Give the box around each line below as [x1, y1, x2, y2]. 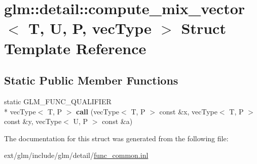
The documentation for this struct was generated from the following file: [4, 133, 229, 143]
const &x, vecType [159, 106, 217, 116]
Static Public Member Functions [4, 72, 178, 88]
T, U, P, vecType [28, 18, 152, 38]
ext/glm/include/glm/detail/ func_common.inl [4, 150, 149, 160]
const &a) [102, 116, 133, 127]
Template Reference [4, 37, 146, 58]
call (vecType [76, 106, 120, 116]
